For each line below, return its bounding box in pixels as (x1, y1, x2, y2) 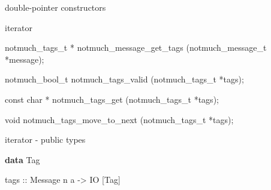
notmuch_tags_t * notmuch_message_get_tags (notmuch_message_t (5, 41, 267, 54)
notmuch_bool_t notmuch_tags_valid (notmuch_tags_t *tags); (5, 73, 244, 85)
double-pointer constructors (5, 1, 106, 13)
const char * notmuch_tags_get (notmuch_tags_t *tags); (5, 93, 219, 105)
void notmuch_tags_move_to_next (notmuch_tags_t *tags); (5, 113, 234, 125)
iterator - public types (5, 133, 86, 146)
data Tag (5, 153, 40, 166)
